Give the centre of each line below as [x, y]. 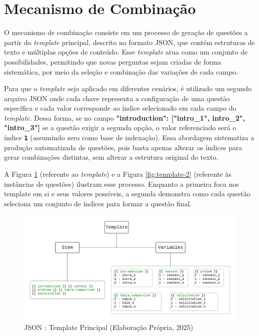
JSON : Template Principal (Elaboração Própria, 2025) [109, 327]
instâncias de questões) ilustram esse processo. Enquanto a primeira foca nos [121, 184]
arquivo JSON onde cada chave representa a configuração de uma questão [117, 98]
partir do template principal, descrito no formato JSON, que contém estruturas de [129, 42]
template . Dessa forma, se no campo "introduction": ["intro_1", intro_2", [124, 117]
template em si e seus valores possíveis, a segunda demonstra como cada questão [127, 194]
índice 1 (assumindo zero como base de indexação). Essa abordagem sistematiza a [129, 137]
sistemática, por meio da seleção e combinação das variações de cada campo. [121, 71]
